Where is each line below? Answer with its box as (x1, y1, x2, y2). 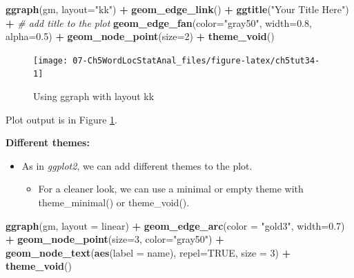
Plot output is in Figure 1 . (6, 112, 117, 126)
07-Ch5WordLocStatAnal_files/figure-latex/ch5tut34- (72, 55, 320, 66)
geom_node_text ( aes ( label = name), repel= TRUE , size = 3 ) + (6, 245, 291, 259)
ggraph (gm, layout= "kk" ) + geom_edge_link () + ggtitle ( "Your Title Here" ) (6, 2, 349, 16)
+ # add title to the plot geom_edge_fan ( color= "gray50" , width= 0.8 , (6, 15, 312, 30)
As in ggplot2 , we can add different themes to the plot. (21, 158, 253, 172)
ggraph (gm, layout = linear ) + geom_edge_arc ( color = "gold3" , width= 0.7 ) (6, 218, 345, 232)
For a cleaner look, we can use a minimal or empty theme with (38, 181, 304, 196)
